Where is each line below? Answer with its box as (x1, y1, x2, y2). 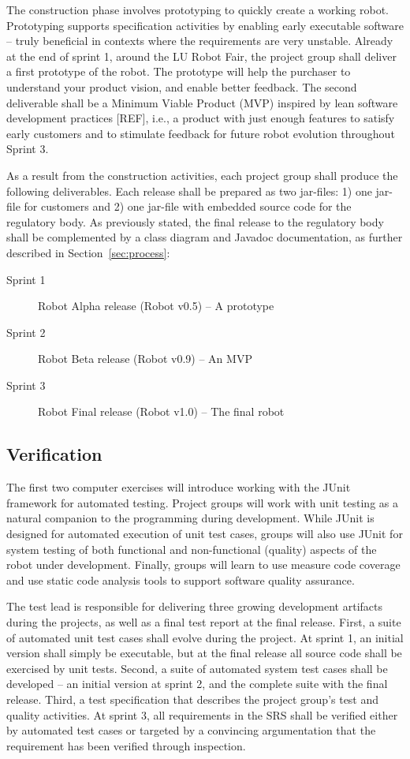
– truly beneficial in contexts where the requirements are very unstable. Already (6, 32, 393, 49)
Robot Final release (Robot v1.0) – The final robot (38, 403, 285, 420)
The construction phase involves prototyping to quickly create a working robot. (6, 2, 389, 17)
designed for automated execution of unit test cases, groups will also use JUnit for (6, 525, 403, 542)
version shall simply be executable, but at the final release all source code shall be (6, 645, 402, 661)
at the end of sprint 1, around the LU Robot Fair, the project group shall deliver (6, 47, 397, 64)
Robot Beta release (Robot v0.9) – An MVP (38, 350, 252, 367)
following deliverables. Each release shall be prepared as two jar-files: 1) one (6, 182, 372, 199)
